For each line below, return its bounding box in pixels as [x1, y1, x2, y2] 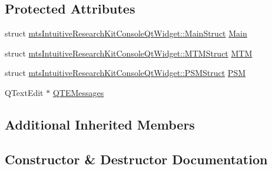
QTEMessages [52, 86, 104, 98]
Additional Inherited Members [5, 115, 195, 133]
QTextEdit [5, 86, 44, 98]
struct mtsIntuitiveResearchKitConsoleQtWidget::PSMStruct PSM [5, 67, 246, 79]
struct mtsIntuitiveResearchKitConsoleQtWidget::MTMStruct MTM [5, 47, 253, 59]
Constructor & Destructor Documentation [5, 150, 268, 168]
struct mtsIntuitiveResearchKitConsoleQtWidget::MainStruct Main [5, 27, 247, 39]
